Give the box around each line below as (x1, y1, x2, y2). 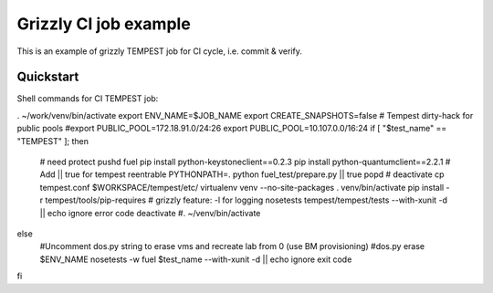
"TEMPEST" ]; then (16, 135, 89, 146)
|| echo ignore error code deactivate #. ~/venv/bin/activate (39, 207, 261, 218)
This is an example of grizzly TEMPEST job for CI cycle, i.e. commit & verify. (16, 46, 303, 57)
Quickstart (16, 69, 79, 85)
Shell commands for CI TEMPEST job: (16, 93, 159, 104)
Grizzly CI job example (16, 14, 191, 34)
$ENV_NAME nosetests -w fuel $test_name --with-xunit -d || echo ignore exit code (39, 254, 352, 265)
